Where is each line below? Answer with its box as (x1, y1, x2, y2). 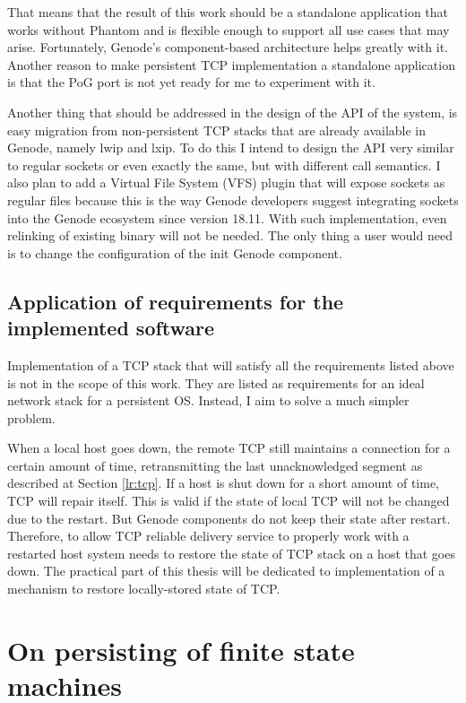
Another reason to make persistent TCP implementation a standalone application (7, 55, 455, 74)
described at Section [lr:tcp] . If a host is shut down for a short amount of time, (7, 473, 440, 492)
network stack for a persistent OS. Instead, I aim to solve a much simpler (7, 391, 410, 410)
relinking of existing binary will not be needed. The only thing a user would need (7, 226, 453, 245)
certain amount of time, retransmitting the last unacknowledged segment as (7, 456, 423, 474)
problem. (7, 408, 56, 427)
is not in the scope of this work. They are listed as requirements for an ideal (7, 373, 425, 392)
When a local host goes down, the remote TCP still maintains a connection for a (7, 438, 451, 457)
